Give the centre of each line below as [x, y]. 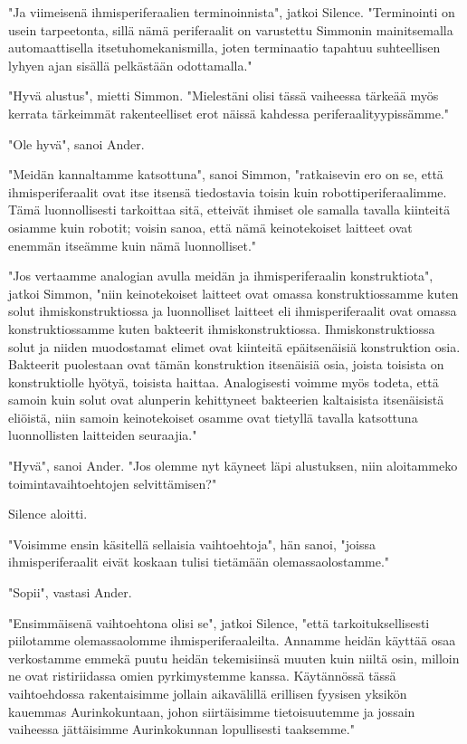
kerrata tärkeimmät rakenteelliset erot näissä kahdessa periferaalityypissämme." [229, 113]
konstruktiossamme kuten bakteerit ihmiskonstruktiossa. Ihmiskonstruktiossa [222, 328]
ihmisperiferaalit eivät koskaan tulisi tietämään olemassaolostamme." [199, 562]
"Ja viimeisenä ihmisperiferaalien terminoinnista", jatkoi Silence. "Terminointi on [232, 12]
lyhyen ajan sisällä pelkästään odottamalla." [130, 65]
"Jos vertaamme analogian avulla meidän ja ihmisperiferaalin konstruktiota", [221, 276]
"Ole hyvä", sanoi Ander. [76, 143]
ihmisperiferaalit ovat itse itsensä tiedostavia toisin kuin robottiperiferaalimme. [228, 191]
